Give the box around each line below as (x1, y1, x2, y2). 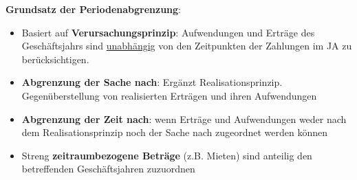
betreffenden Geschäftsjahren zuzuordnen (21, 161, 195, 176)
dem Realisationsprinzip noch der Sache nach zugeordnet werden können (21, 125, 328, 139)
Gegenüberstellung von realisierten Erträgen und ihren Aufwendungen (21, 88, 317, 102)
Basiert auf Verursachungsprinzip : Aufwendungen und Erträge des (21, 25, 315, 39)
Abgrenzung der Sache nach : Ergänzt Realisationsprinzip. (21, 75, 283, 89)
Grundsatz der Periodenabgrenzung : (6, 2, 181, 16)
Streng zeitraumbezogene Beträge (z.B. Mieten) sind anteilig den (21, 148, 312, 162)
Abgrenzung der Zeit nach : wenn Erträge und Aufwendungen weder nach (21, 111, 347, 126)
